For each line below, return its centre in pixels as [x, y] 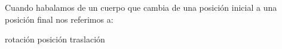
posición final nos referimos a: [59, 19]
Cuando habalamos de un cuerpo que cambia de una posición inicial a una [141, 7]
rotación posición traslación [55, 39]
